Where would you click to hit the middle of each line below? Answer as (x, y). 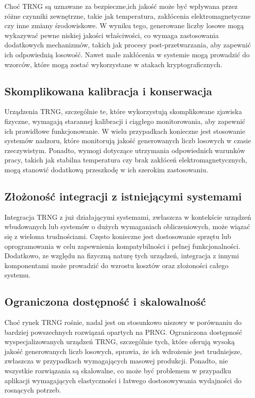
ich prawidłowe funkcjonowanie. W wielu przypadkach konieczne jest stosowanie (125, 131)
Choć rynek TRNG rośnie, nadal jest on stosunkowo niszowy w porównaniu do (123, 322)
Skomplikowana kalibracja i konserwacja (108, 91)
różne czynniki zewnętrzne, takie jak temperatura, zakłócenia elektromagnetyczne (127, 16)
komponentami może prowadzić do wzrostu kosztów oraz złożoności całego (116, 265)
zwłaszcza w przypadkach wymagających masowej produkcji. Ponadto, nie (116, 361)
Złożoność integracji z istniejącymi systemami (123, 196)
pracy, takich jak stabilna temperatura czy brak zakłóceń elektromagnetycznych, (126, 160)
